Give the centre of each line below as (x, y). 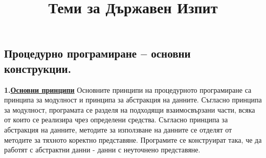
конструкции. (38, 68)
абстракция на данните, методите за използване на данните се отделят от (118, 129)
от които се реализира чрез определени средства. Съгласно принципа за (116, 120)
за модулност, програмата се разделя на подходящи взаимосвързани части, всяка (130, 109)
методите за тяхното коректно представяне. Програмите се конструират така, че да (133, 139)
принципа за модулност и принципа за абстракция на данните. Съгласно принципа (133, 100)
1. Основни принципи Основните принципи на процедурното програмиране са (128, 89)
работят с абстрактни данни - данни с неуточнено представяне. (102, 150)
